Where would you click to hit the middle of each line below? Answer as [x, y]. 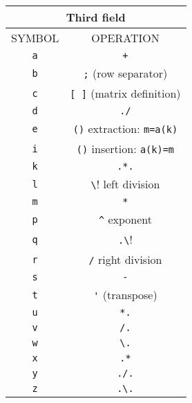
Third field [96, 17]
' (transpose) [125, 295]
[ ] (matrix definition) [125, 93]
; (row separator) [125, 73]
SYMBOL [35, 38]
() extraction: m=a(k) [125, 128]
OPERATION [125, 38]
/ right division [125, 259]
